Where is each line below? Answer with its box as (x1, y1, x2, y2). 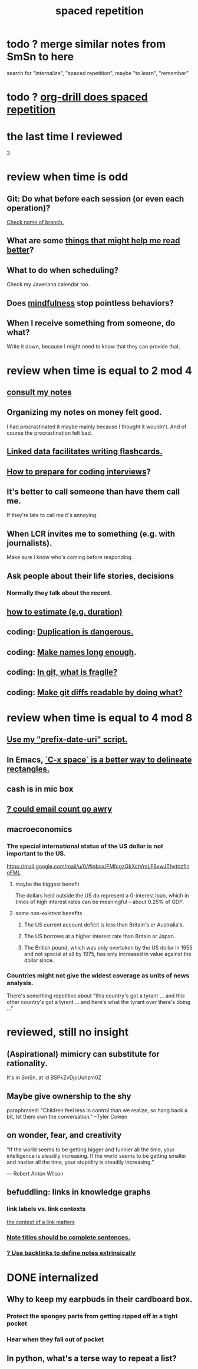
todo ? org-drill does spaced (6, 91, 148, 104)
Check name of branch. (6, 219, 64, 226)
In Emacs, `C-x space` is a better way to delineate (6, 754, 192, 764)
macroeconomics (6, 824, 72, 834)
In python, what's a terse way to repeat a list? (6, 1354, 177, 1364)
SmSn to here (6, 50, 74, 63)
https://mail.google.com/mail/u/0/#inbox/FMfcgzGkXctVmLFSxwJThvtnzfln (6, 863, 190, 870)
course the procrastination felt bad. (6, 429, 93, 436)
